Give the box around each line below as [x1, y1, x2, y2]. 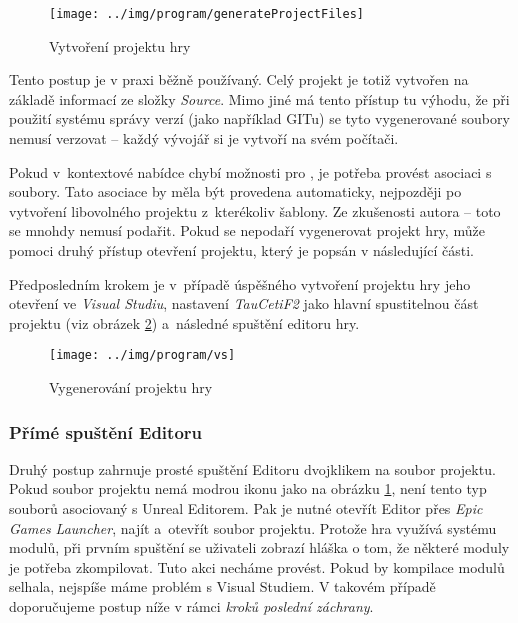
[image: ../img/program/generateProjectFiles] [49, 7, 364, 21]
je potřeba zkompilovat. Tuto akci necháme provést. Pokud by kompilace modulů [9, 556, 505, 577]
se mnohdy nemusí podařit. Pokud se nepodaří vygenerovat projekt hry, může [9, 220, 485, 241]
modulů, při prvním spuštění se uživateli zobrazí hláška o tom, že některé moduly [9, 537, 510, 558]
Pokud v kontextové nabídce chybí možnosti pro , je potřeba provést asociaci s [9, 161, 492, 182]
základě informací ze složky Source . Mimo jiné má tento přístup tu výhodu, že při [9, 88, 510, 109]
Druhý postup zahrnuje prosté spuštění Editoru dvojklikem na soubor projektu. [9, 458, 496, 479]
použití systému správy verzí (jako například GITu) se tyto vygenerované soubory [9, 108, 510, 129]
